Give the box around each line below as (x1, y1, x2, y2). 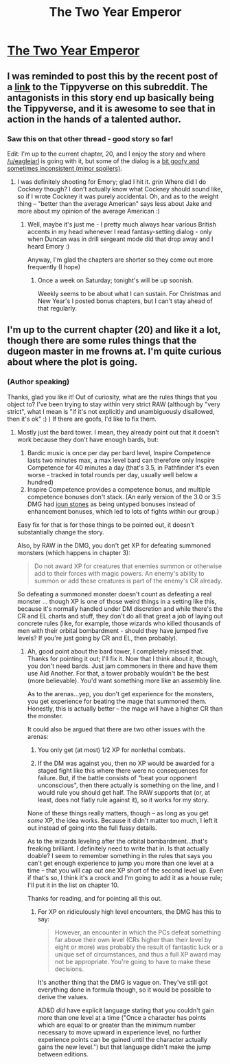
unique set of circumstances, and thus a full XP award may (54, 950, 222, 958)
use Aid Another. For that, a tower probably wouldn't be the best (27, 669, 209, 677)
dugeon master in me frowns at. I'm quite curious (7, 346, 222, 357)
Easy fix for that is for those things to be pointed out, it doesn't (16, 521, 194, 529)
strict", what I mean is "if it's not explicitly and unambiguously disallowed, (7, 407, 215, 415)
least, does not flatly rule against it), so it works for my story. (37, 795, 209, 804)
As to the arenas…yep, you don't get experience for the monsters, (27, 689, 214, 698)
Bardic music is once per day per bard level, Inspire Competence (27, 448, 211, 457)
